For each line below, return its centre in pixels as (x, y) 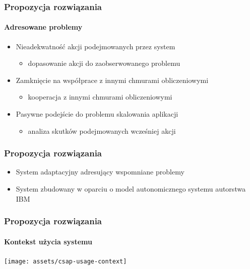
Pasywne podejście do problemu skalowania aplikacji (97, 114)
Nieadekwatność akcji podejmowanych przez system (96, 46)
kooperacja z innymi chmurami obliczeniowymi (100, 97)
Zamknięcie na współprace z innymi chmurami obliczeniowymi (112, 80)
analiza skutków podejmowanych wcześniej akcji (102, 130)
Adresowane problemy (43, 27)
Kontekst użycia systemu (48, 241)
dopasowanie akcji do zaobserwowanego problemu (104, 63)
